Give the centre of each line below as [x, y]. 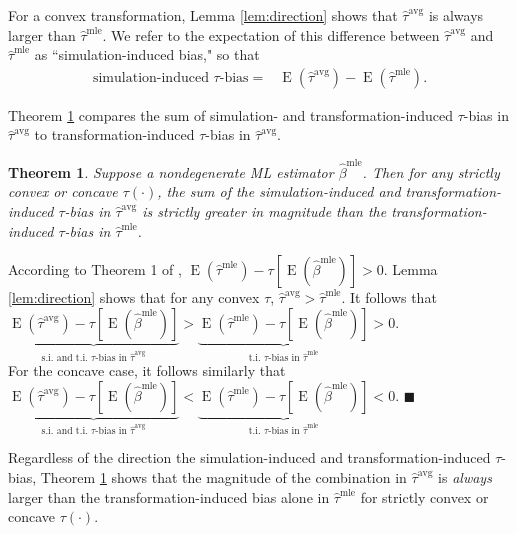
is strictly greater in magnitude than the [264, 210]
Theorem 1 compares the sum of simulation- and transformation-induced [230, 114]
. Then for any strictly [431, 171]
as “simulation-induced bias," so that [147, 54]
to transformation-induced [114, 134]
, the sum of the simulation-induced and [279, 191]
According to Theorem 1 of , [95, 269]
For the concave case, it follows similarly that [147, 370]
